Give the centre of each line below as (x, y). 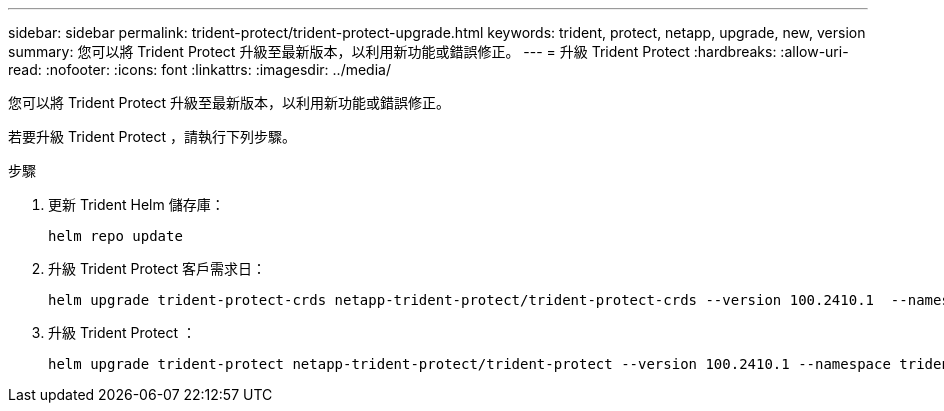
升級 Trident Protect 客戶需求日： (157, 268)
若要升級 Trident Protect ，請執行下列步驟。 (152, 136)
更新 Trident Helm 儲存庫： (136, 204)
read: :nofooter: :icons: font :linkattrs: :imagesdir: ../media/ (199, 69)
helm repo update (115, 236)
